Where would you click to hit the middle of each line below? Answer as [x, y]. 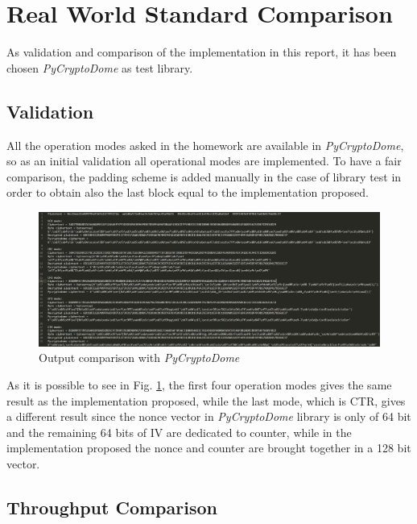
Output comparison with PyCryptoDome [139, 358]
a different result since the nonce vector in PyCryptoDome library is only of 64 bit [209, 416]
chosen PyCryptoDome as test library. [100, 67]
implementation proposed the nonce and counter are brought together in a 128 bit [209, 448]
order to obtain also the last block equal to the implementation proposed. [188, 192]
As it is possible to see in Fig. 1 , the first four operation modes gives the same [199, 384]
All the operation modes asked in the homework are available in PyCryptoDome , [205, 145]
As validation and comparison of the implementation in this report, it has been [202, 52]
